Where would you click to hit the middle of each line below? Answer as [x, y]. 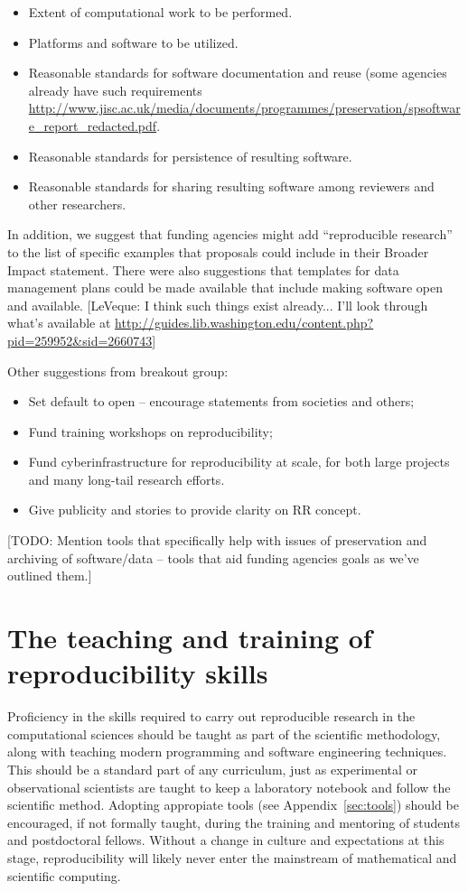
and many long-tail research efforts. [126, 479]
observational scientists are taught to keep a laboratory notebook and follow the [229, 787]
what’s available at [59, 323]
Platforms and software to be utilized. [133, 42]
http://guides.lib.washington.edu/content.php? [244, 323]
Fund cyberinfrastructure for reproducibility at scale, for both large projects [239, 462]
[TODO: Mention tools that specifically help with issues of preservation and [217, 540]
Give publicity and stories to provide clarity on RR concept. [195, 510]
